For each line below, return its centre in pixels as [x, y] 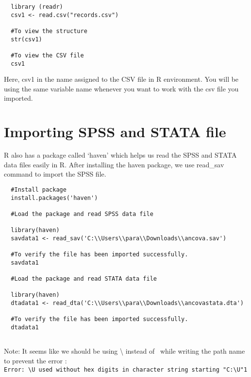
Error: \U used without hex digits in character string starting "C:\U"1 [126, 369]
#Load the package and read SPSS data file [82, 214]
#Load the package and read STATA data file [84, 279]
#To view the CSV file [47, 55]
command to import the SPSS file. [55, 174]
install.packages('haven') [54, 198]
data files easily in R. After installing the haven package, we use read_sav [114, 164]
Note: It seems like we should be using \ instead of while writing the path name [125, 351]
